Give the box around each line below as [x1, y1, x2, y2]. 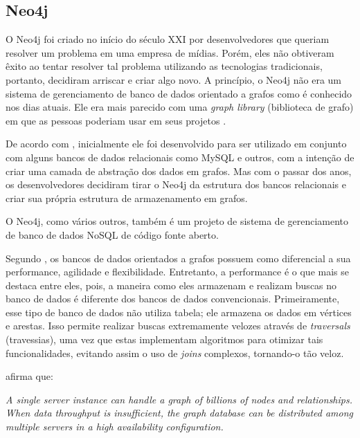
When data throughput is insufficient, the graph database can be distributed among [6, 405, 354, 420]
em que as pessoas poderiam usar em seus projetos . [6, 113, 226, 127]
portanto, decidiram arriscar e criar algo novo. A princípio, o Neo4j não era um [6, 72, 341, 86]
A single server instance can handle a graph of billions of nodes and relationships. [6, 392, 353, 406]
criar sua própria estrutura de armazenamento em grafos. [6, 190, 248, 205]
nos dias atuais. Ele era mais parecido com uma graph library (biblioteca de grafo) [6, 100, 354, 114]
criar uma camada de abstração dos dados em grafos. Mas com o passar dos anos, [6, 163, 352, 178]
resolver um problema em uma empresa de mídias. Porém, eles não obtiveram [6, 45, 334, 60]
